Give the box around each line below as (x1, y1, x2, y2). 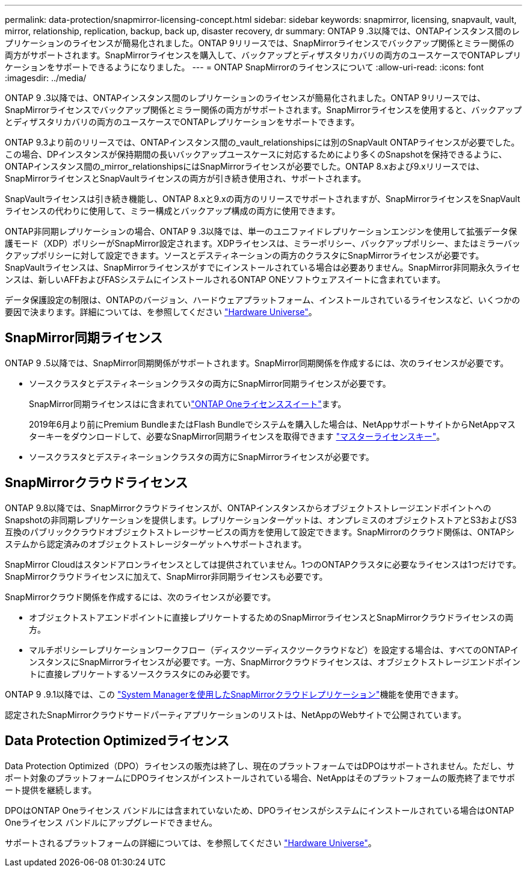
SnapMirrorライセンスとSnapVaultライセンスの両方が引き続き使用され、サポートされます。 (5, 173, 366, 183)
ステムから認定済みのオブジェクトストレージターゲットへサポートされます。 (5, 538, 307, 549)
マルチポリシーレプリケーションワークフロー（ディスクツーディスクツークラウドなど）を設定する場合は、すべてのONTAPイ (29, 644, 519, 655)
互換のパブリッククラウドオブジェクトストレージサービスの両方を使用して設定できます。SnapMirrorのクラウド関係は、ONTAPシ (5, 526, 514, 537)
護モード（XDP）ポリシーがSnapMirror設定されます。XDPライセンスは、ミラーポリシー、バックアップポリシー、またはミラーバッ (5, 238, 521, 248)
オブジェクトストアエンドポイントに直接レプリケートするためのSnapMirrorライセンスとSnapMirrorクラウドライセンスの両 (29, 612, 514, 622)
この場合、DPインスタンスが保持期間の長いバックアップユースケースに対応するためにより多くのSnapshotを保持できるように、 (5, 149, 507, 159)
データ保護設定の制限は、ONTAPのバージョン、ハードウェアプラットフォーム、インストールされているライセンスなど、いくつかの (5, 295, 520, 305)
